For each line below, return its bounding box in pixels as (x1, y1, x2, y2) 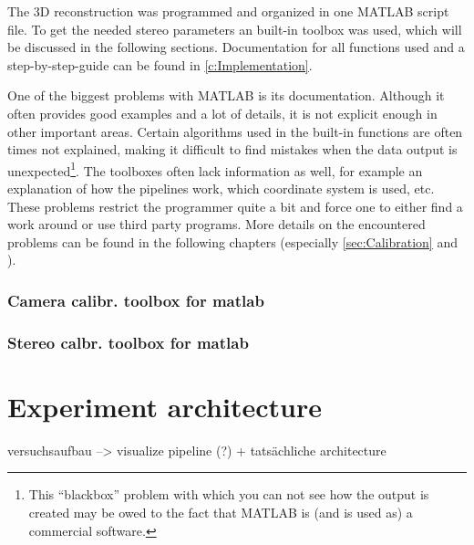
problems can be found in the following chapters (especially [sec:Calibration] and (7, 232, 458, 251)
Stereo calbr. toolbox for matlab (7, 330, 249, 353)
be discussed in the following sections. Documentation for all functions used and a (7, 37, 465, 57)
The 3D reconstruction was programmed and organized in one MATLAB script (7, 2, 449, 20)
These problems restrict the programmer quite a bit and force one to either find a (7, 196, 463, 215)
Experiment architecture (7, 387, 322, 424)
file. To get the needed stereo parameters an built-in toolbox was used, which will (7, 19, 462, 38)
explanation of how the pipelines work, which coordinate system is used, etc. (7, 179, 435, 197)
